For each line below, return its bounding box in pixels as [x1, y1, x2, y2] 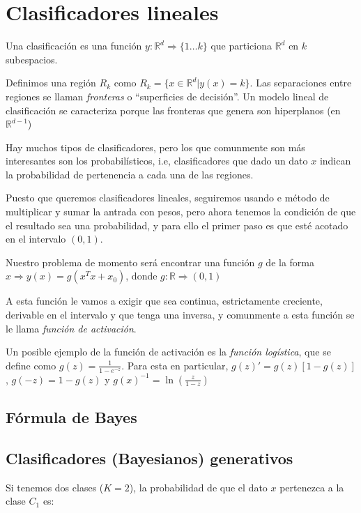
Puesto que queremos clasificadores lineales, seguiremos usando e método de [6, 190, 330, 205]
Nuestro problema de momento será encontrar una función [6, 254, 255, 269]
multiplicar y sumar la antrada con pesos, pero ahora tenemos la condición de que [6, 204, 356, 219]
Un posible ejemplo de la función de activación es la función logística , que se [6, 344, 331, 359]
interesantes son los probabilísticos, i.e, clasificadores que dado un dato [6, 153, 308, 168]
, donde [125, 268, 158, 283]
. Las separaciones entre [249, 75, 352, 90]
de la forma [266, 254, 315, 269]
